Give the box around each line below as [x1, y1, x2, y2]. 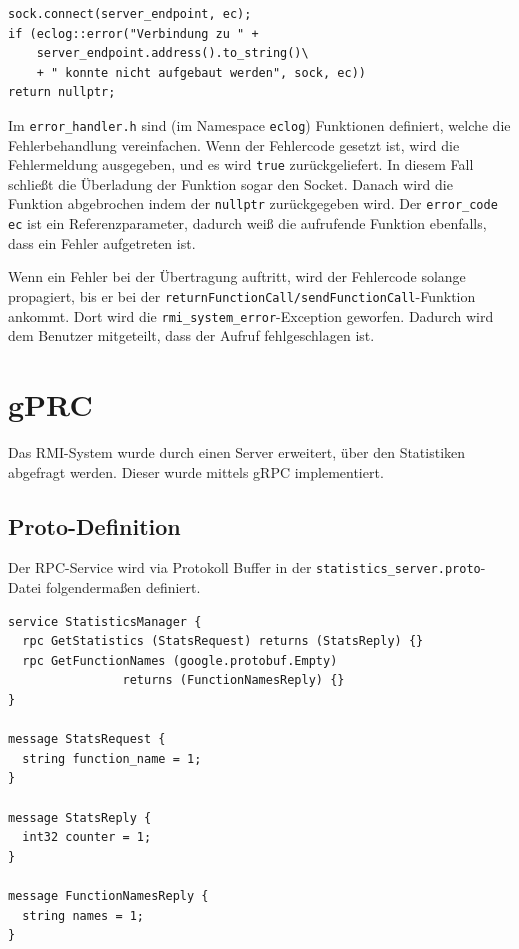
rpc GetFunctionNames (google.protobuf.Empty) [22, 653, 338, 668]
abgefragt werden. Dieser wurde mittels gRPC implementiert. [8, 461, 384, 482]
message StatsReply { [8, 810, 152, 825]
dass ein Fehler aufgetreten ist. [8, 232, 196, 253]
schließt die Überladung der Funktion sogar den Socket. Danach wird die [8, 173, 453, 194]
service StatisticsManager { [8, 614, 202, 629]
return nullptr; [8, 85, 116, 100]
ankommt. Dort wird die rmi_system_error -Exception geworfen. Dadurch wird [8, 305, 494, 326]
